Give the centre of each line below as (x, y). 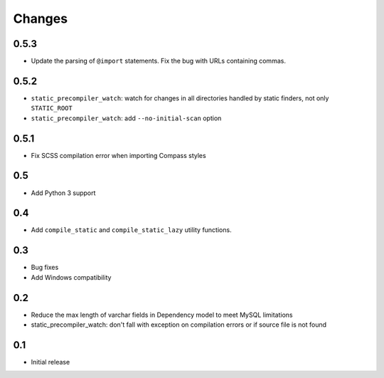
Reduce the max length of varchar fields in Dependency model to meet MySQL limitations (162, 315)
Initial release (50, 362)
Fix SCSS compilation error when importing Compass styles (118, 155)
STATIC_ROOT (52, 108)
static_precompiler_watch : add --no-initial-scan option (126, 118)
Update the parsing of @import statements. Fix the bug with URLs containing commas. (158, 61)
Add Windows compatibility (71, 277)
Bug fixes (45, 268)
